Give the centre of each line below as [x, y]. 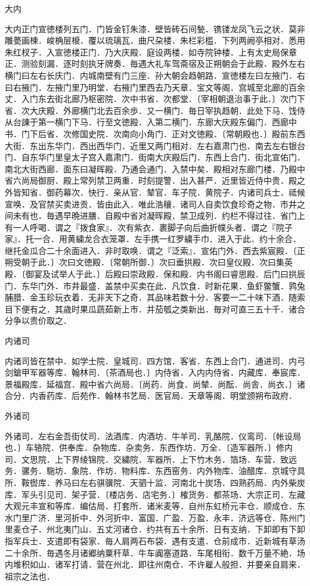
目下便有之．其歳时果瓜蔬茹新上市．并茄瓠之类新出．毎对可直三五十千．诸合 [155, 308]
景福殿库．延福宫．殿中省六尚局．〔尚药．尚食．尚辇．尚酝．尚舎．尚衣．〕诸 [155, 384]
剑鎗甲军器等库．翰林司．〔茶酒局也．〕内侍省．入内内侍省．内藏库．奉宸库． [155, 372]
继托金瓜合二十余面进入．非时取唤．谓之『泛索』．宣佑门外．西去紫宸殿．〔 [151, 250]
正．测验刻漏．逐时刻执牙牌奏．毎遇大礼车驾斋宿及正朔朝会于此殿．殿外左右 [155, 63]
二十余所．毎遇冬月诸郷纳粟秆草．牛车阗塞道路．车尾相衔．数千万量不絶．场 [155, 552]
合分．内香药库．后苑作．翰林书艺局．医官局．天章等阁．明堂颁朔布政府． [151, 396]
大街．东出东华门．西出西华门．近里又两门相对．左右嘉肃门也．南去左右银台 [155, 145]
